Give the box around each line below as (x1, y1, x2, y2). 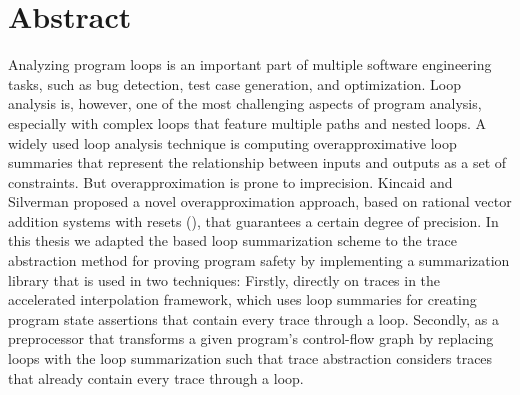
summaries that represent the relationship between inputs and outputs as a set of (8, 152, 507, 173)
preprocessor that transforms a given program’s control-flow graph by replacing (8, 328, 494, 349)
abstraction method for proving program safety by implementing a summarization (8, 250, 510, 271)
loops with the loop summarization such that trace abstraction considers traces (8, 348, 493, 369)
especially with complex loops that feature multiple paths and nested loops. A (8, 112, 486, 133)
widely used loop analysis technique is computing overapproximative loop (8, 132, 457, 153)
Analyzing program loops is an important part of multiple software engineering (8, 54, 492, 75)
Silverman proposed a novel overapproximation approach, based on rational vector (8, 191, 512, 212)
